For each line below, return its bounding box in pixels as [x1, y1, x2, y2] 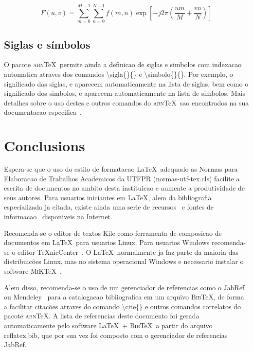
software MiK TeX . [4, 265, 62, 276]
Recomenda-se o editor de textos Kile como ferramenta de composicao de [4, 228, 222, 238]
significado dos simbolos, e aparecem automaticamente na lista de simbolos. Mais [4, 88, 246, 98]
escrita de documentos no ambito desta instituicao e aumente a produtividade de [4, 183, 245, 193]
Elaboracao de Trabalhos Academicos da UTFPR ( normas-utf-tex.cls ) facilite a [4, 173, 240, 183]
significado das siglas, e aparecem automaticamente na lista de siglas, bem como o [4, 78, 249, 88]
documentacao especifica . [4, 107, 82, 117]
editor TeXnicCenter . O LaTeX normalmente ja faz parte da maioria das [18, 246, 238, 257]
